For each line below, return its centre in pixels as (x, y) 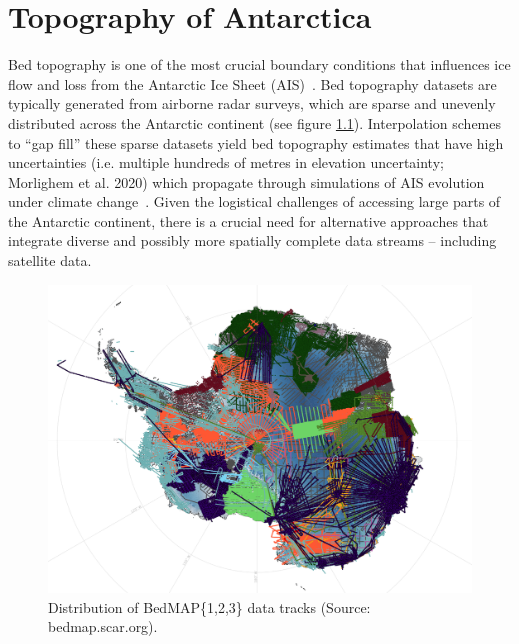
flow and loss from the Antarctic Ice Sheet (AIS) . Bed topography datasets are (252, 83)
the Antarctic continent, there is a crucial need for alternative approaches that (248, 220)
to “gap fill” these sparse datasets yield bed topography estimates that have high (256, 142)
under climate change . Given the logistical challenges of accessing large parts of (254, 201)
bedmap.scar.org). (103, 626)
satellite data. (50, 260)
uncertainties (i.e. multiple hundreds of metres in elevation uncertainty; (226, 162)
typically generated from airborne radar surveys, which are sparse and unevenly (252, 103)
